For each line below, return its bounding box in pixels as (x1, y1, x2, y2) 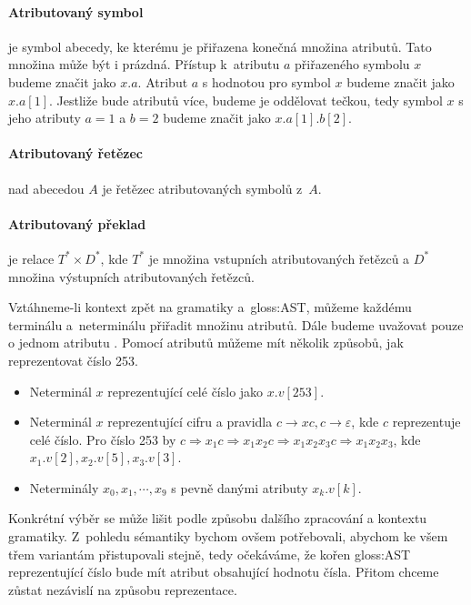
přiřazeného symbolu (295, 55, 410, 74)
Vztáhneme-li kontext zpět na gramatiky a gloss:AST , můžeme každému (8, 297, 412, 317)
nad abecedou (8, 178, 85, 197)
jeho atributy (8, 108, 81, 127)
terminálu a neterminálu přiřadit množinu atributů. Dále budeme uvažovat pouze (8, 315, 464, 334)
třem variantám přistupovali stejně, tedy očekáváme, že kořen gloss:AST (8, 544, 411, 563)
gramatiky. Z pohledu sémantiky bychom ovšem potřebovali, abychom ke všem (8, 527, 448, 546)
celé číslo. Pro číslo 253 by (29, 429, 176, 449)
